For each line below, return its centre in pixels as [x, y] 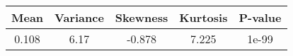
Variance [79, 17]
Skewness [142, 17]
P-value [260, 17]
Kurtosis [203, 17]
